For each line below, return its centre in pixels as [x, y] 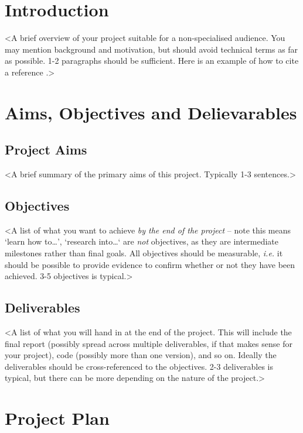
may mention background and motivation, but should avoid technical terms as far [151, 49]
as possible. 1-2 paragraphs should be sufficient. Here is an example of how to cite [152, 61]
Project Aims [46, 150]
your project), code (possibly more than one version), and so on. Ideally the [141, 355]
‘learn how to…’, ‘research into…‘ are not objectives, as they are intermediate [142, 241]
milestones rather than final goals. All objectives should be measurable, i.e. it [144, 253]
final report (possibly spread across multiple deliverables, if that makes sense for [149, 343]
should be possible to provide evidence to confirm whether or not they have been [150, 264]
